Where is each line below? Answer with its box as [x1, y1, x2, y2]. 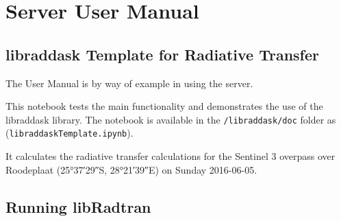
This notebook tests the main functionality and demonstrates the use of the [5, 99, 323, 113]
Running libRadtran [5, 196, 151, 217]
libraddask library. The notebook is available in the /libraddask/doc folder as [5, 112, 336, 126]
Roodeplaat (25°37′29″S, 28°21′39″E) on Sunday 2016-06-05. [5, 162, 257, 176]
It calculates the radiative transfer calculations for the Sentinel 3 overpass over [5, 149, 336, 163]
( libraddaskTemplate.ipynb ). [5, 126, 134, 140]
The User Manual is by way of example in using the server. [5, 75, 253, 90]
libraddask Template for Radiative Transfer [5, 43, 319, 65]
